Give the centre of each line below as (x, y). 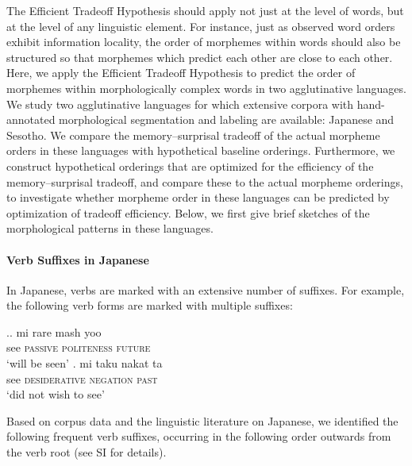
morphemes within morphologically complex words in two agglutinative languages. (206, 88)
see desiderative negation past (82, 378)
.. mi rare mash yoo (54, 331)
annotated (31, 119)
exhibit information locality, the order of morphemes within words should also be (204, 42)
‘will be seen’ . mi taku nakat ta (85, 363)
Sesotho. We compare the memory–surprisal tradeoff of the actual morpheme (193, 135)
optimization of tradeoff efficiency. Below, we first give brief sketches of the (188, 212)
